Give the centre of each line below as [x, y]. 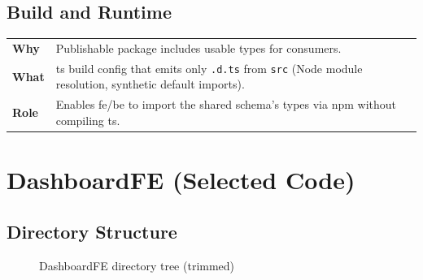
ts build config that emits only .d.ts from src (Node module [209, 68]
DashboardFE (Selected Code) [181, 180]
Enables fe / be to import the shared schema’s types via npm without [226, 104]
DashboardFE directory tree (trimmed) [137, 265]
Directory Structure [92, 231]
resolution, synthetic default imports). [150, 84]
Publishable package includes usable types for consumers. [198, 47]
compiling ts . [88, 120]
